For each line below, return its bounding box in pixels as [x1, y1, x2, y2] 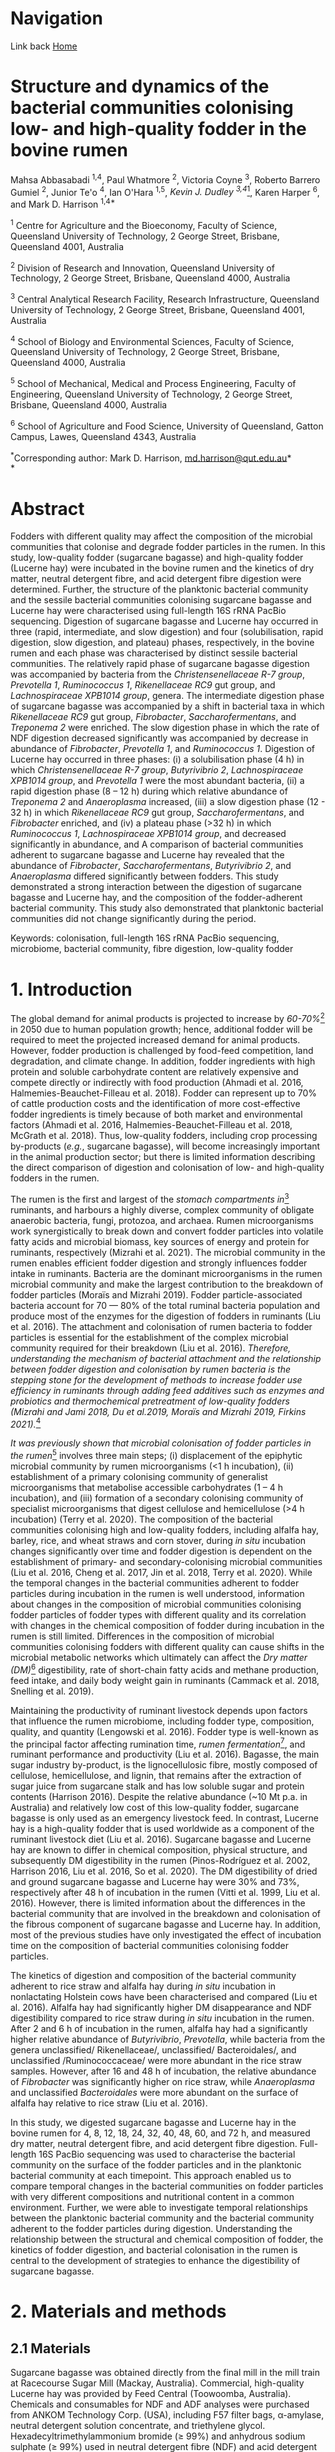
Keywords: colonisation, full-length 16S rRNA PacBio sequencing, [10, 932, 280, 944]
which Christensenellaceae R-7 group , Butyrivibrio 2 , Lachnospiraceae [10, 764, 304, 776]
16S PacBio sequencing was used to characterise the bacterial [38, 2148, 296, 2161]
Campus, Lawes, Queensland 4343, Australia [10, 430, 197, 442]
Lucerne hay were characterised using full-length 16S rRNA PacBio [10, 605, 287, 617]
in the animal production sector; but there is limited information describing [10, 1150, 316, 1162]
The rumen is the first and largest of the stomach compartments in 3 [10, 1191, 290, 1205]
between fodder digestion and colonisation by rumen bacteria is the [10, 1363, 291, 1375]
